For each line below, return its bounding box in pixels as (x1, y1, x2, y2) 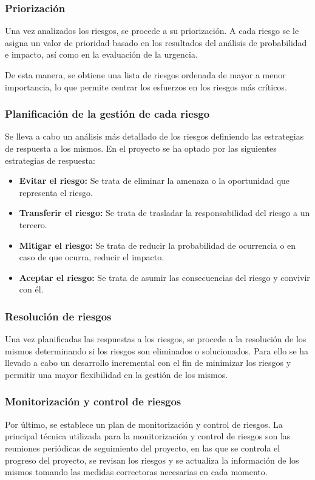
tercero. (19, 218, 47, 231)
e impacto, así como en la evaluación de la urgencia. (5, 48, 198, 61)
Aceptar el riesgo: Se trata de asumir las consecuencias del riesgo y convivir (19, 271, 310, 283)
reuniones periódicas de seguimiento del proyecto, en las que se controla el (5, 441, 280, 454)
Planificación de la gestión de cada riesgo (5, 106, 210, 121)
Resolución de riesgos (5, 308, 112, 323)
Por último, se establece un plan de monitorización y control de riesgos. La (5, 417, 283, 430)
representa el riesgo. (19, 186, 93, 198)
